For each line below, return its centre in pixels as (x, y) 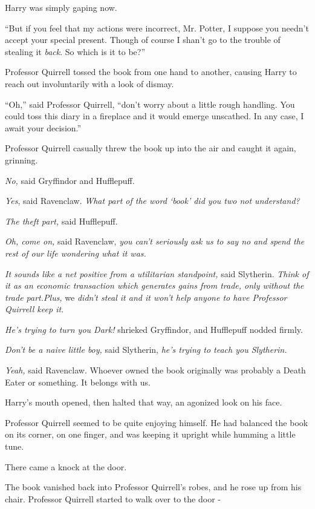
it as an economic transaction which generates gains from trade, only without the (154, 285)
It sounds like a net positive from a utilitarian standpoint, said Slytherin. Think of (157, 273)
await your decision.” (43, 127)
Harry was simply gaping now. (61, 7)
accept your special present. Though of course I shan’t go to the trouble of (143, 40)
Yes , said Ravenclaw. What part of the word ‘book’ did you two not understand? (152, 201)
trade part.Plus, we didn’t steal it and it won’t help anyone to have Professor (146, 297)
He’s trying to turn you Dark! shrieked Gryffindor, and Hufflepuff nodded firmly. (154, 329)
